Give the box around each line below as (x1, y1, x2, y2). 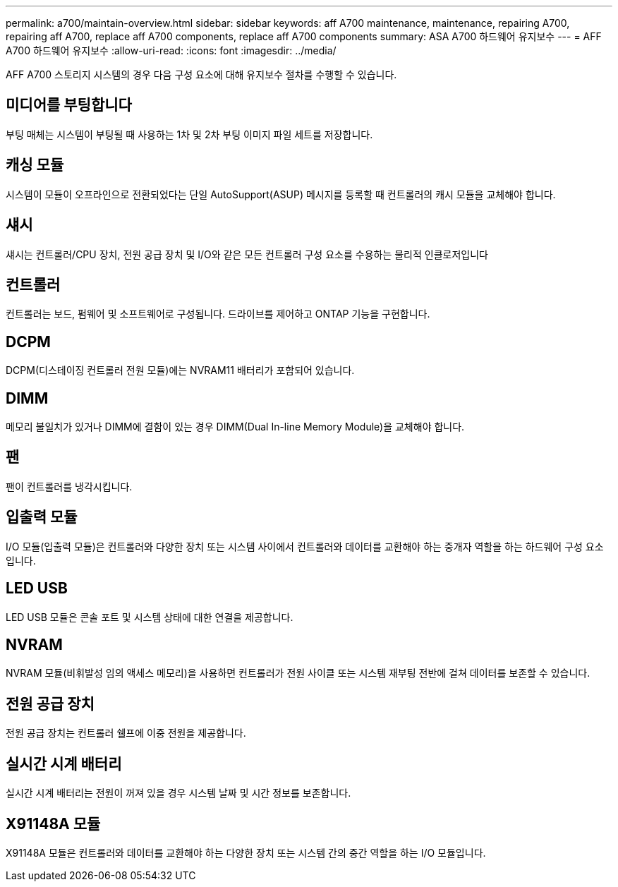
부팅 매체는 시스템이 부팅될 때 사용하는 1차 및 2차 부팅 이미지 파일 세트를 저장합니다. (6, 128, 373, 140)
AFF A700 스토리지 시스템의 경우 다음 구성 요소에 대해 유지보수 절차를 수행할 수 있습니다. (6, 68, 397, 80)
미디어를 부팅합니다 (6, 96, 132, 114)
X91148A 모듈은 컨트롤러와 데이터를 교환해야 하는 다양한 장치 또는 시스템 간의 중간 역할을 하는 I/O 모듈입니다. (6, 846, 486, 859)
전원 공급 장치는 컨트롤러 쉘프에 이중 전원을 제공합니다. (6, 727, 246, 740)
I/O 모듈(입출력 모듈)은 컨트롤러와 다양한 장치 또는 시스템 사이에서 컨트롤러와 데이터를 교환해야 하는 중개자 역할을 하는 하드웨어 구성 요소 (6, 540, 604, 553)
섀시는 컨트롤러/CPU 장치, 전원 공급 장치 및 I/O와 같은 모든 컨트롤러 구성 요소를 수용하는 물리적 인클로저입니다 (6, 248, 488, 260)
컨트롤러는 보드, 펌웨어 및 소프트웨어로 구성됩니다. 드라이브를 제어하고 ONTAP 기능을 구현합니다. (6, 308, 430, 320)
